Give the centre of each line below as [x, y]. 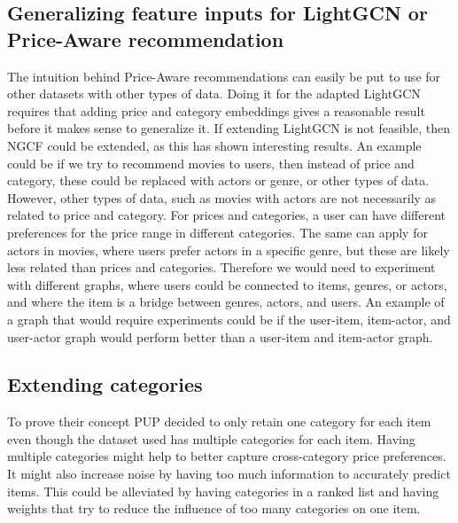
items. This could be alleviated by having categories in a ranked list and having [223, 491]
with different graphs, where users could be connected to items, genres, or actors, [227, 284]
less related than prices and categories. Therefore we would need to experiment [221, 267]
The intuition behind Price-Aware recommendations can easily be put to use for [224, 76]
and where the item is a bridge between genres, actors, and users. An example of [226, 302]
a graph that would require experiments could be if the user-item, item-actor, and [229, 319]
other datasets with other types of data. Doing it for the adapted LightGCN [214, 94]
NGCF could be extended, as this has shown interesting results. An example [214, 145]
